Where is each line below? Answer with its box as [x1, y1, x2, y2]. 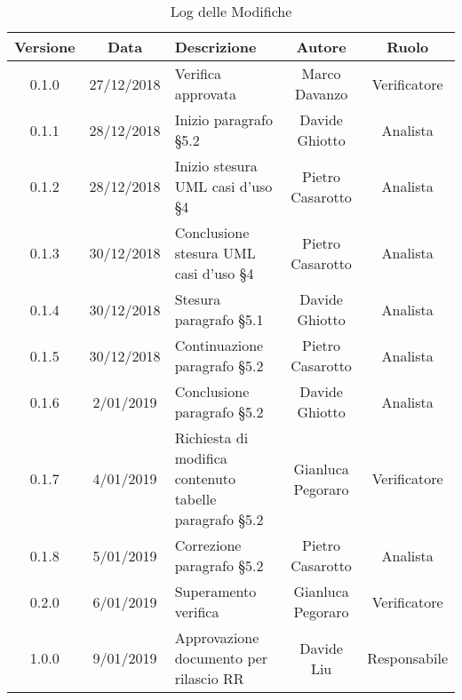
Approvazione [174, 627, 259, 648]
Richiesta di [174, 427, 249, 448]
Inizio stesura [174, 155, 258, 176]
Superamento [174, 581, 257, 601]
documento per [174, 648, 268, 668]
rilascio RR [174, 668, 244, 688]
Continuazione [174, 335, 264, 355]
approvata [174, 84, 237, 104]
